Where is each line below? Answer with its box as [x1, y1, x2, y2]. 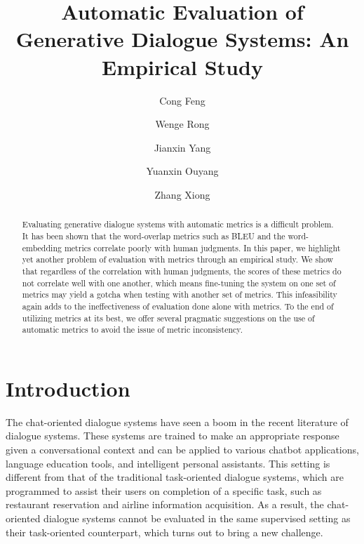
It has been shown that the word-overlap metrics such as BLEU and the [22, 230, 285, 241]
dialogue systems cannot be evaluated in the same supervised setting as [43, 510, 351, 525]
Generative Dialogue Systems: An [15, 25, 349, 53]
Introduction [6, 373, 130, 402]
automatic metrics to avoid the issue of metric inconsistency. [22, 324, 243, 336]
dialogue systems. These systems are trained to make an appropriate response [6, 428, 339, 443]
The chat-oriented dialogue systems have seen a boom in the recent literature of [6, 414, 349, 429]
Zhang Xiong [154, 187, 210, 201]
